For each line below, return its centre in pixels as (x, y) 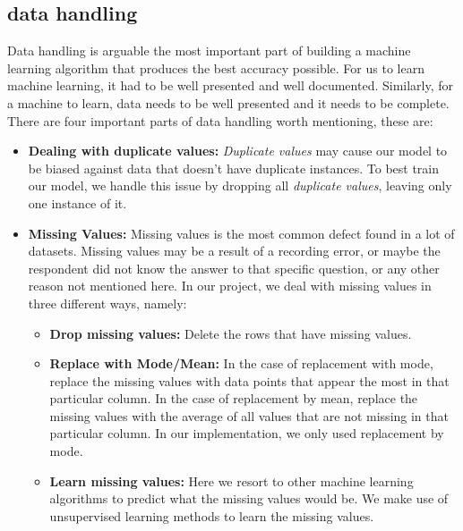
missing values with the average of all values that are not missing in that (249, 415)
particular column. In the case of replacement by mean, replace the (234, 398)
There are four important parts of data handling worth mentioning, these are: (220, 120)
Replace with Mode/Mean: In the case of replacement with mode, (241, 363)
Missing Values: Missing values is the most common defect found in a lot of (241, 233)
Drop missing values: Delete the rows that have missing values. (231, 333)
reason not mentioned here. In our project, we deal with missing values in (230, 286)
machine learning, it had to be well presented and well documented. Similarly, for (231, 85)
